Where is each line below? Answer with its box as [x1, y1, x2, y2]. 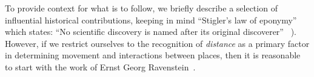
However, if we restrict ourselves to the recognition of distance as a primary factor [5, 37, 310, 49]
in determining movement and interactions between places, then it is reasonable [5, 49, 301, 61]
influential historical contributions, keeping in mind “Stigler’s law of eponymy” [5, 13, 297, 26]
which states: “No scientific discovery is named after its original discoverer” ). [5, 25, 296, 38]
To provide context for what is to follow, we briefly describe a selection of [5, 2, 278, 14]
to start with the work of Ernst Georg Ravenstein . [5, 60, 196, 73]
